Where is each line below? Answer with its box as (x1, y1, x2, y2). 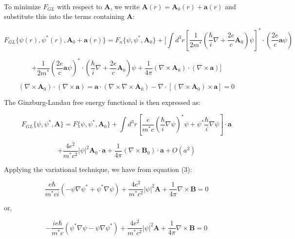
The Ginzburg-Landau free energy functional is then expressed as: (4, 97, 201, 107)
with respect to (57, 1, 102, 11)
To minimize (4, 1, 41, 11)
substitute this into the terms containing (4, 11, 125, 21)
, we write (110, 1, 140, 11)
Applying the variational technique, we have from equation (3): (4, 164, 192, 174)
